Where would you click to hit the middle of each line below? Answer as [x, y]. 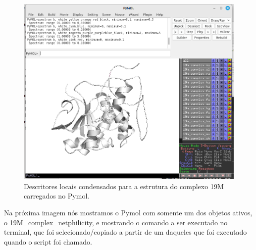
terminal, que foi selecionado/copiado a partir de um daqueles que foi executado [126, 232]
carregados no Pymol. [57, 196]
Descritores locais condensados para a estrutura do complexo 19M [124, 186]
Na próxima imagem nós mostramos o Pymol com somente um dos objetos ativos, [128, 212]
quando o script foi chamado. [48, 241]
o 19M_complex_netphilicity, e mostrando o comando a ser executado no [116, 222]
